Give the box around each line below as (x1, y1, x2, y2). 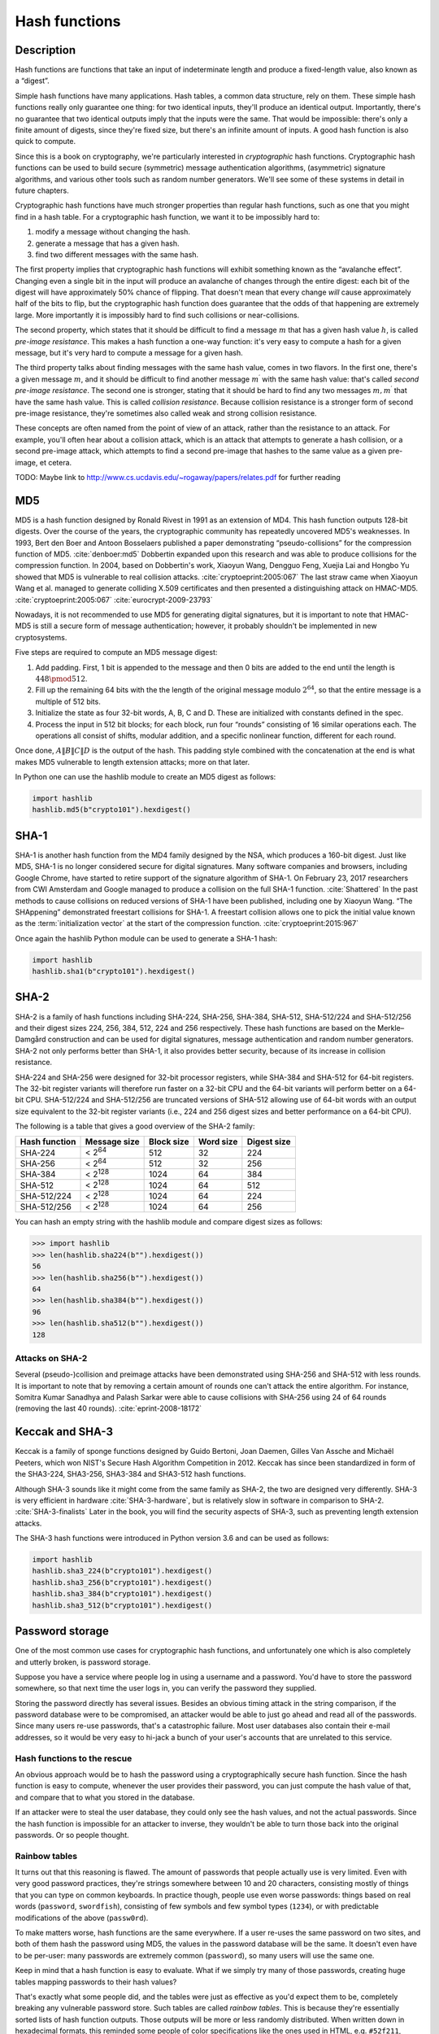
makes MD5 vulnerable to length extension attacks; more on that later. (15, 757, 250, 766)
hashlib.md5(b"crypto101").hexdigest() (32, 805, 191, 814)
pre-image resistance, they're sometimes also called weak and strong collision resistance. (15, 408, 317, 418)
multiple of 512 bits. (35, 696, 101, 706)
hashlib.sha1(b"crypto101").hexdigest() (32, 967, 195, 976)
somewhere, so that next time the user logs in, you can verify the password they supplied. (15, 1683, 317, 1693)
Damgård (15, 1034, 46, 1045)
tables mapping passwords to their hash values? (15, 1977, 177, 1987)
